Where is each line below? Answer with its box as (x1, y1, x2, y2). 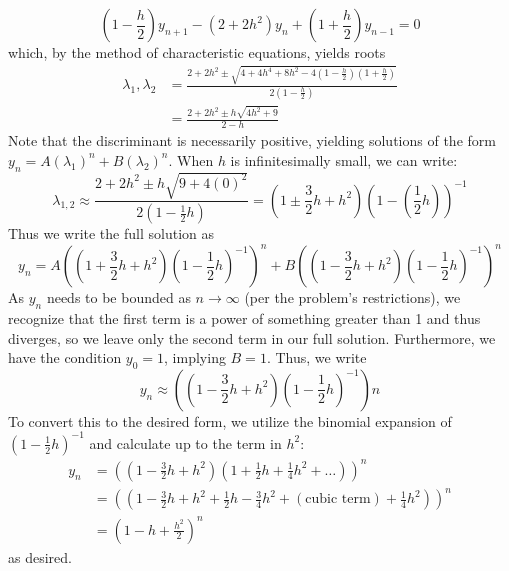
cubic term (305, 492, 371, 507)
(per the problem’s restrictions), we (244, 287, 461, 308)
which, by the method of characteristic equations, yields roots (8, 42, 386, 62)
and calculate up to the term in (89, 432, 282, 453)
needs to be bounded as (46, 287, 191, 308)
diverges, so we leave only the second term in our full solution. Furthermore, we (8, 327, 496, 348)
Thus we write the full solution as (8, 223, 214, 244)
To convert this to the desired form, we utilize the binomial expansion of (8, 410, 452, 431)
